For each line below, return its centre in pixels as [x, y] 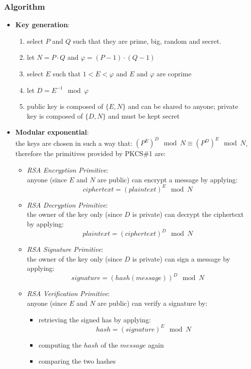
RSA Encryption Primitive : [67, 170]
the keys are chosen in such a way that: [74, 143]
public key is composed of [65, 106]
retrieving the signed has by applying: [95, 319]
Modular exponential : [52, 132]
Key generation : [42, 25]
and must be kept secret [144, 115]
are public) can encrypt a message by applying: [167, 179]
